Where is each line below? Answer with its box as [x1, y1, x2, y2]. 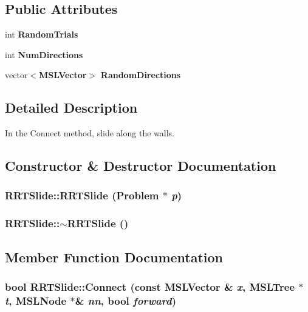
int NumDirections [5, 48, 83, 61]
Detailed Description [5, 98, 138, 117]
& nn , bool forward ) [75, 293, 177, 308]
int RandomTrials [5, 28, 78, 41]
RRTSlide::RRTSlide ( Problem [5, 188, 159, 203]
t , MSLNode [5, 293, 67, 308]
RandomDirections [100, 68, 181, 81]
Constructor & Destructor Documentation [5, 156, 276, 175]
